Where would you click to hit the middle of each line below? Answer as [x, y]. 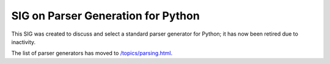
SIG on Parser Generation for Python [105, 16]
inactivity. [24, 42]
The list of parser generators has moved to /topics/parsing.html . [92, 53]
